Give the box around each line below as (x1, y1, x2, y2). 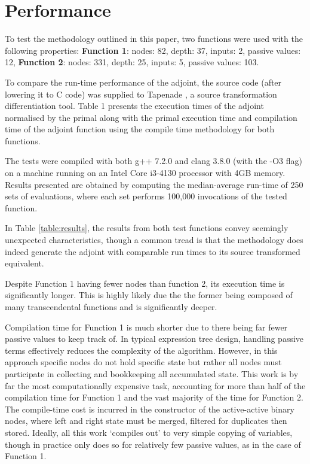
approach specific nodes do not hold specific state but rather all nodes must (5, 356, 282, 368)
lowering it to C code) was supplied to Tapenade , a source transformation (5, 87, 277, 100)
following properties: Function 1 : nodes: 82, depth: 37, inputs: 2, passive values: (5, 44, 301, 56)
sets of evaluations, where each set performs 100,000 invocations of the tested (5, 190, 287, 202)
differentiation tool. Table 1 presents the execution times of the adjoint (5, 99, 264, 112)
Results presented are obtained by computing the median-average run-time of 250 (5, 178, 303, 190)
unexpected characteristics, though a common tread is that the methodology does (5, 233, 303, 246)
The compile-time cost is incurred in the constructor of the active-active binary (5, 402, 294, 415)
